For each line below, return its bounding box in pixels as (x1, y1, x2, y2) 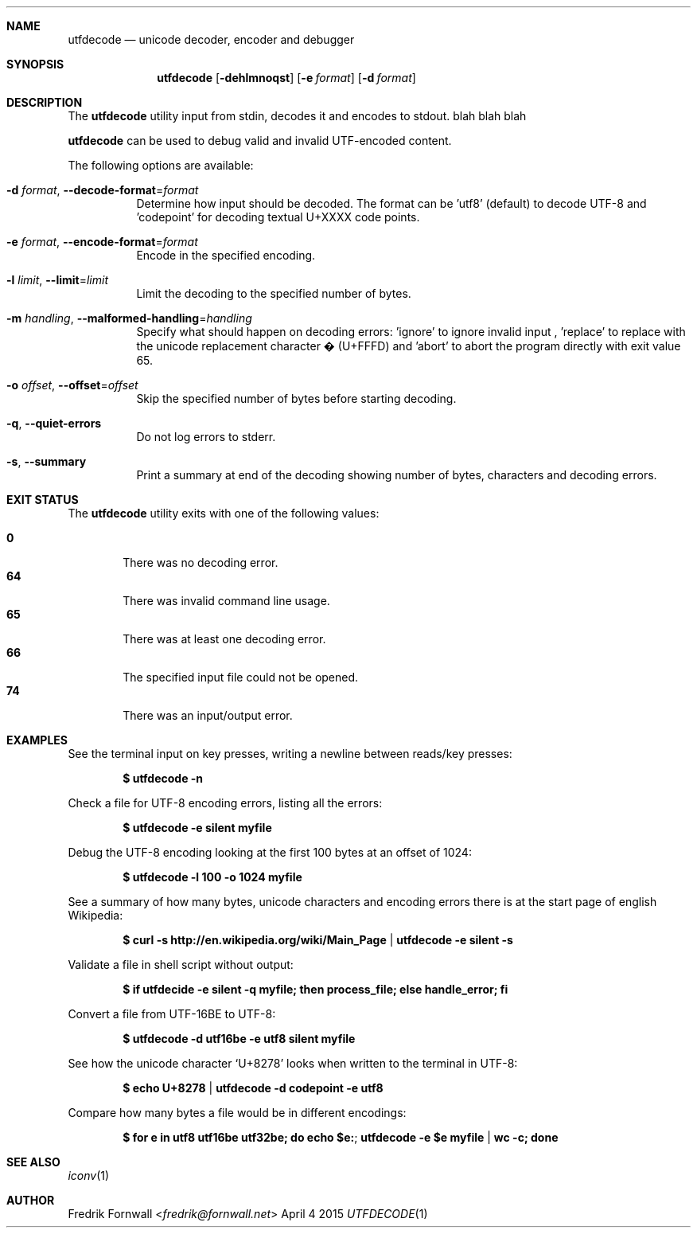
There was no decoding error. (123, 556, 278, 569)
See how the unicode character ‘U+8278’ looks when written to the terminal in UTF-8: (68, 1056, 518, 1070)
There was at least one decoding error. (123, 632, 326, 646)
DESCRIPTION (6, 96, 83, 109)
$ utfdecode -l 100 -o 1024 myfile (123, 870, 302, 884)
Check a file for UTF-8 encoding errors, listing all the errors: (68, 796, 383, 810)
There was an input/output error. (123, 709, 293, 722)
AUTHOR (6, 1193, 55, 1207)
